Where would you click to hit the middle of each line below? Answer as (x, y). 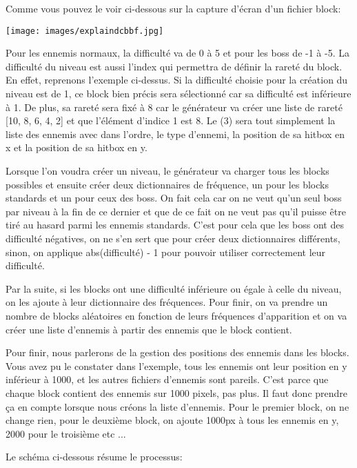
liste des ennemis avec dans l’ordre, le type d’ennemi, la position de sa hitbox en (175, 134)
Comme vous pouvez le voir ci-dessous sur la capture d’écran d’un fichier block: (173, 8)
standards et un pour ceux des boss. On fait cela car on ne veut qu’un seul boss (174, 198)
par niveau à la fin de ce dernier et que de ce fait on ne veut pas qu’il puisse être (176, 211)
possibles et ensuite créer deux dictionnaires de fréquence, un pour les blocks (167, 184)
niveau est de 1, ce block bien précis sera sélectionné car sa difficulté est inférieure (178, 94)
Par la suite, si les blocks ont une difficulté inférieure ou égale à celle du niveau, (174, 288)
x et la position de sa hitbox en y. (76, 147)
